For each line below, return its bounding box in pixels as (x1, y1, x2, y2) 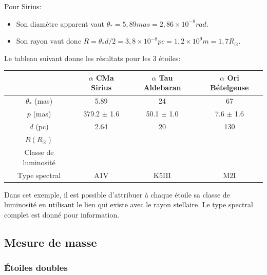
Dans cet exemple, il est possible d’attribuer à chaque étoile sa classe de (4, 189, 230, 200)
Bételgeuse (210, 82, 249, 93)
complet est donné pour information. (4, 209, 120, 220)
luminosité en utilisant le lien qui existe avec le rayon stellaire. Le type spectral (4, 199, 253, 210)
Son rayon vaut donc (16, 35, 81, 46)
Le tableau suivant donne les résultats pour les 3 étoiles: (4, 52, 181, 63)
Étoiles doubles (4, 261, 68, 274)
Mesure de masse (4, 234, 97, 250)
